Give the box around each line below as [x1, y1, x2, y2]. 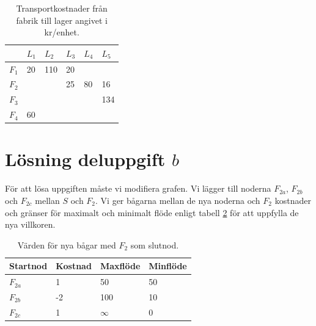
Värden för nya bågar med [17, 238, 116, 251]
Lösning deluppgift [5, 147, 166, 172]
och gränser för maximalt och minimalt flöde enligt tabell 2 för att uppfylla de [5, 206, 299, 219]
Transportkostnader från [16, 2, 108, 14]
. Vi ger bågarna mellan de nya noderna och [95, 194, 260, 206]
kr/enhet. [44, 26, 79, 38]
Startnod [9, 259, 48, 272]
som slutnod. [130, 238, 179, 251]
